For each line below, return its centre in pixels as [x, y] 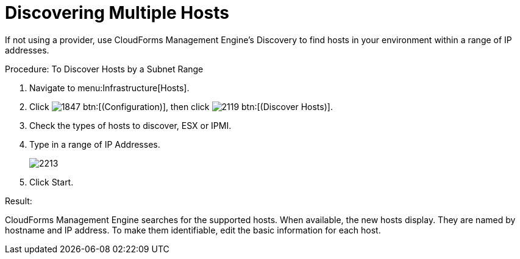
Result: [19, 201]
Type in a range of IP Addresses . [95, 144]
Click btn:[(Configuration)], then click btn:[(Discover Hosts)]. [181, 106]
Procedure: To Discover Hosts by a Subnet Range [104, 69]
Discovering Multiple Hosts [117, 13]
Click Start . [52, 182]
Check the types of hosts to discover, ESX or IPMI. [130, 125]
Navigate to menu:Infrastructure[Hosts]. [109, 88]
